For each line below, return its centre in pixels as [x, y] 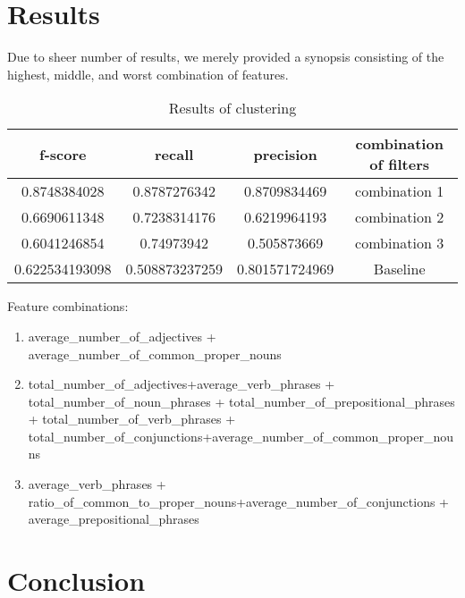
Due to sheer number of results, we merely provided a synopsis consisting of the [226, 57]
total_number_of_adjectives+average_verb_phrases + [182, 384]
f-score [63, 154]
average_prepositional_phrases [114, 519]
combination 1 [400, 191]
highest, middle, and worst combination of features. [148, 74]
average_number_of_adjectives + [122, 336]
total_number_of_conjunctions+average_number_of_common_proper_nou [241, 436]
